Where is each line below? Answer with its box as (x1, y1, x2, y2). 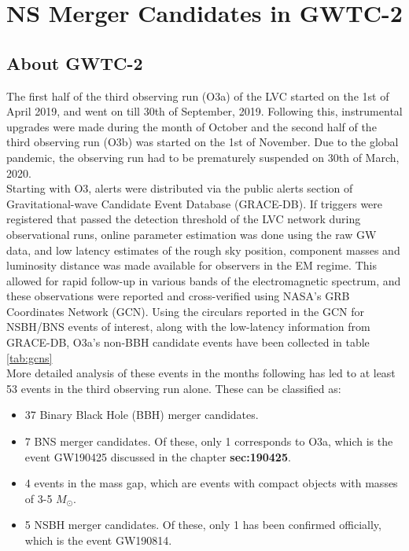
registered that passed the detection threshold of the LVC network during (6, 211, 361, 227)
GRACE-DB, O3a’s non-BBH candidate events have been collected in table (6, 334, 370, 351)
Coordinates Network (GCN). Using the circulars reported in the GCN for (6, 303, 364, 319)
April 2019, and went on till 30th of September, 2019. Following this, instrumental (6, 103, 403, 119)
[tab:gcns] (6, 349, 53, 365)
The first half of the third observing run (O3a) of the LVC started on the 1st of (6, 87, 389, 104)
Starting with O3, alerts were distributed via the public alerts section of (6, 180, 353, 197)
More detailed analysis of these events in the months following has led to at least (6, 365, 396, 381)
